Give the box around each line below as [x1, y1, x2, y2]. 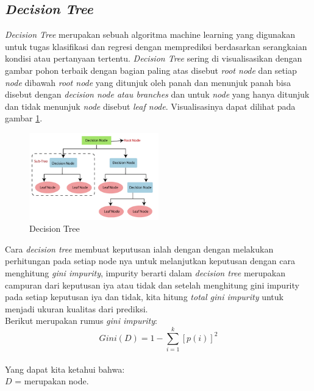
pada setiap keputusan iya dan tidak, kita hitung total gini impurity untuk [5, 290, 284, 303]
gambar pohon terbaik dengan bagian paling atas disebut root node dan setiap [5, 63, 297, 76]
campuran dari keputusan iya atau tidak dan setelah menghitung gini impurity [5, 278, 299, 291]
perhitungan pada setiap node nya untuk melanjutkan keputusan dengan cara [5, 254, 295, 267]
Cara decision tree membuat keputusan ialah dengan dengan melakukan [5, 242, 274, 255]
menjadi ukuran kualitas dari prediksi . [5, 302, 148, 315]
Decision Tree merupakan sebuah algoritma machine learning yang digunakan [5, 28, 296, 41]
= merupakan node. [15, 375, 89, 387]
